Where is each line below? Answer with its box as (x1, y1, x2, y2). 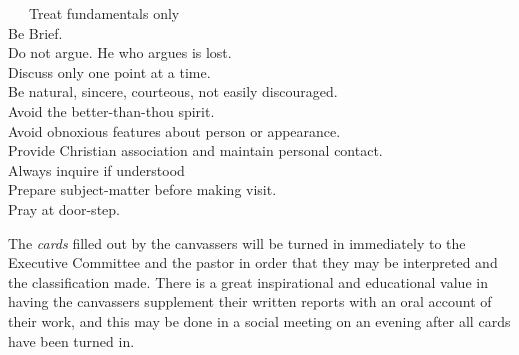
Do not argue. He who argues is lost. (8, 42, 232, 63)
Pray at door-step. (8, 198, 120, 219)
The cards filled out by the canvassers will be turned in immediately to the (8, 232, 466, 253)
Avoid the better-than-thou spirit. (8, 100, 215, 121)
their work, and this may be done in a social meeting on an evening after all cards (8, 310, 511, 331)
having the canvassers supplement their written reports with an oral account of (8, 291, 492, 312)
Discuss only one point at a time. (8, 61, 211, 82)
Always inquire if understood (8, 159, 185, 180)
